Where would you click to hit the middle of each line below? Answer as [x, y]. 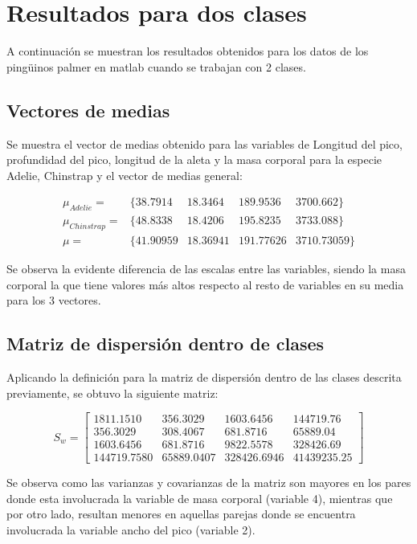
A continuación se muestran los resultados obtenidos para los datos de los [188, 51]
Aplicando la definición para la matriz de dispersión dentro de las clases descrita [204, 376]
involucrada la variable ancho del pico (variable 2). [131, 530]
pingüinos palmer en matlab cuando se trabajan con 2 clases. [156, 66]
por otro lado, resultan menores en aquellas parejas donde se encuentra [181, 514]
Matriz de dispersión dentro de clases [166, 344]
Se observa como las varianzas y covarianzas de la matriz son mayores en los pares [209, 483]
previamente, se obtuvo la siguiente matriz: [112, 393]
